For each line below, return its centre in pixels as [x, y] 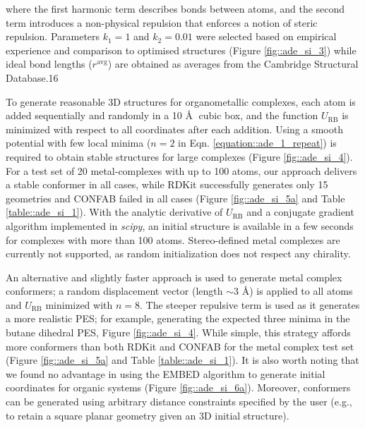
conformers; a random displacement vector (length [114, 291]
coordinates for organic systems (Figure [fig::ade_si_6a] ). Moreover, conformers [178, 387]
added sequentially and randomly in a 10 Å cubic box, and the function [162, 115]
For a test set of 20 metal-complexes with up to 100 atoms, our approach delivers [181, 170]
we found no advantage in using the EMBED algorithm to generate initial [166, 373]
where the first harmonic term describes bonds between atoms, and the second [175, 8]
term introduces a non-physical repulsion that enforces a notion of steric [162, 22]
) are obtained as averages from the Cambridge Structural [233, 64]
